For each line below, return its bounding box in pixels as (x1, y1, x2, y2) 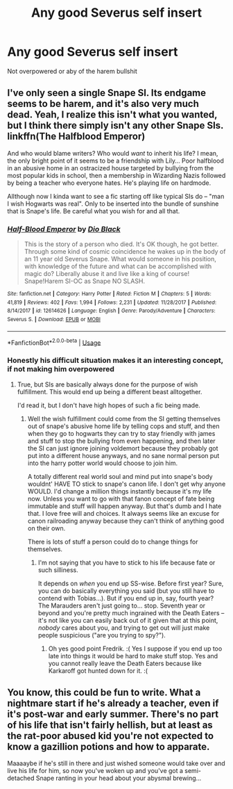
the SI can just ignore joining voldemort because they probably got (27, 444, 218, 453)
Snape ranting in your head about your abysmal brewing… (35, 774, 202, 783)
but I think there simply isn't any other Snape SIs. (7, 120, 224, 131)
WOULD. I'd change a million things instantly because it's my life (27, 487, 212, 495)
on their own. (27, 523, 66, 532)
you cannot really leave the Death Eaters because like (48, 659, 202, 667)
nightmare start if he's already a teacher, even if (7, 697, 219, 710)
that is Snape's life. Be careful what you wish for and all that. (7, 206, 180, 215)
